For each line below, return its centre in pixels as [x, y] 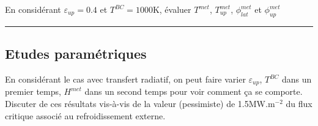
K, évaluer [172, 9]
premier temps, [33, 91]
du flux [299, 104]
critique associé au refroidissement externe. [85, 115]
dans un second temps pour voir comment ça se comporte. [194, 91]
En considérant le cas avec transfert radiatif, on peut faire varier [125, 79]
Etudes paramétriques [76, 54]
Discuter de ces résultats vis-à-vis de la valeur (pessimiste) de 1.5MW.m [140, 104]
